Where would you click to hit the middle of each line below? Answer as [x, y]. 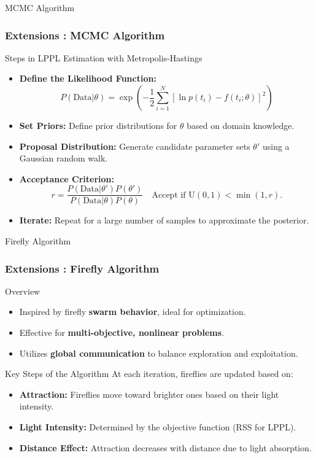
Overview [23, 291]
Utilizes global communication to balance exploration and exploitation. [159, 353]
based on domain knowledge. [241, 125]
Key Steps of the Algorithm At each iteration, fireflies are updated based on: [149, 374]
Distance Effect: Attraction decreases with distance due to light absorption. [165, 447]
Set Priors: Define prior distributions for [98, 125]
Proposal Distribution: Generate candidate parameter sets [135, 146]
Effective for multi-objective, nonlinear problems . [122, 332]
